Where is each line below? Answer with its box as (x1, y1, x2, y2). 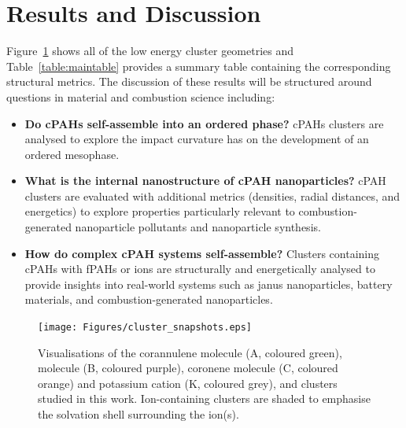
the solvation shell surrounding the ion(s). (38, 406, 239, 422)
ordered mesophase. (24, 146, 120, 162)
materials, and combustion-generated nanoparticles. (24, 291, 273, 308)
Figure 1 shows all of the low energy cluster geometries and (6, 42, 294, 59)
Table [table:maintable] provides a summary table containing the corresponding (6, 57, 391, 74)
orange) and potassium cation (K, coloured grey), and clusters (38, 374, 338, 391)
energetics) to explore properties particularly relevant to (24, 203, 295, 220)
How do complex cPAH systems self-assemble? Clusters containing (24, 245, 379, 261)
